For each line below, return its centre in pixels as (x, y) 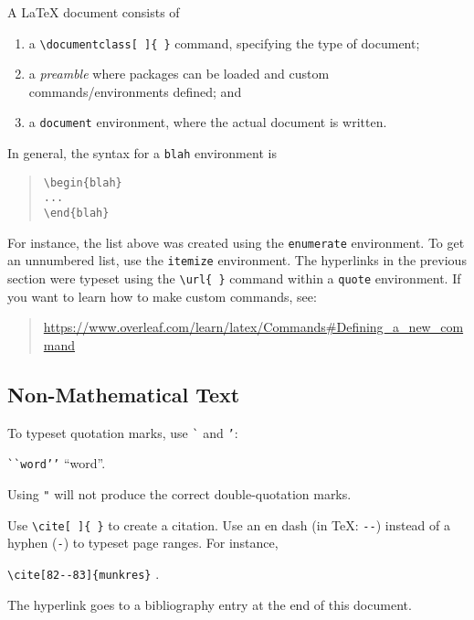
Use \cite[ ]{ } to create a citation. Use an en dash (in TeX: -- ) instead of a (229, 524)
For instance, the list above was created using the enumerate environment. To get (236, 242)
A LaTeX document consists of (94, 12)
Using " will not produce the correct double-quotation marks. (179, 493)
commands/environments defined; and (135, 91)
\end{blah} (76, 214)
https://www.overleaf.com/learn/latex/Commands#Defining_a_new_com (253, 327)
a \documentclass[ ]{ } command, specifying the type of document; (224, 43)
